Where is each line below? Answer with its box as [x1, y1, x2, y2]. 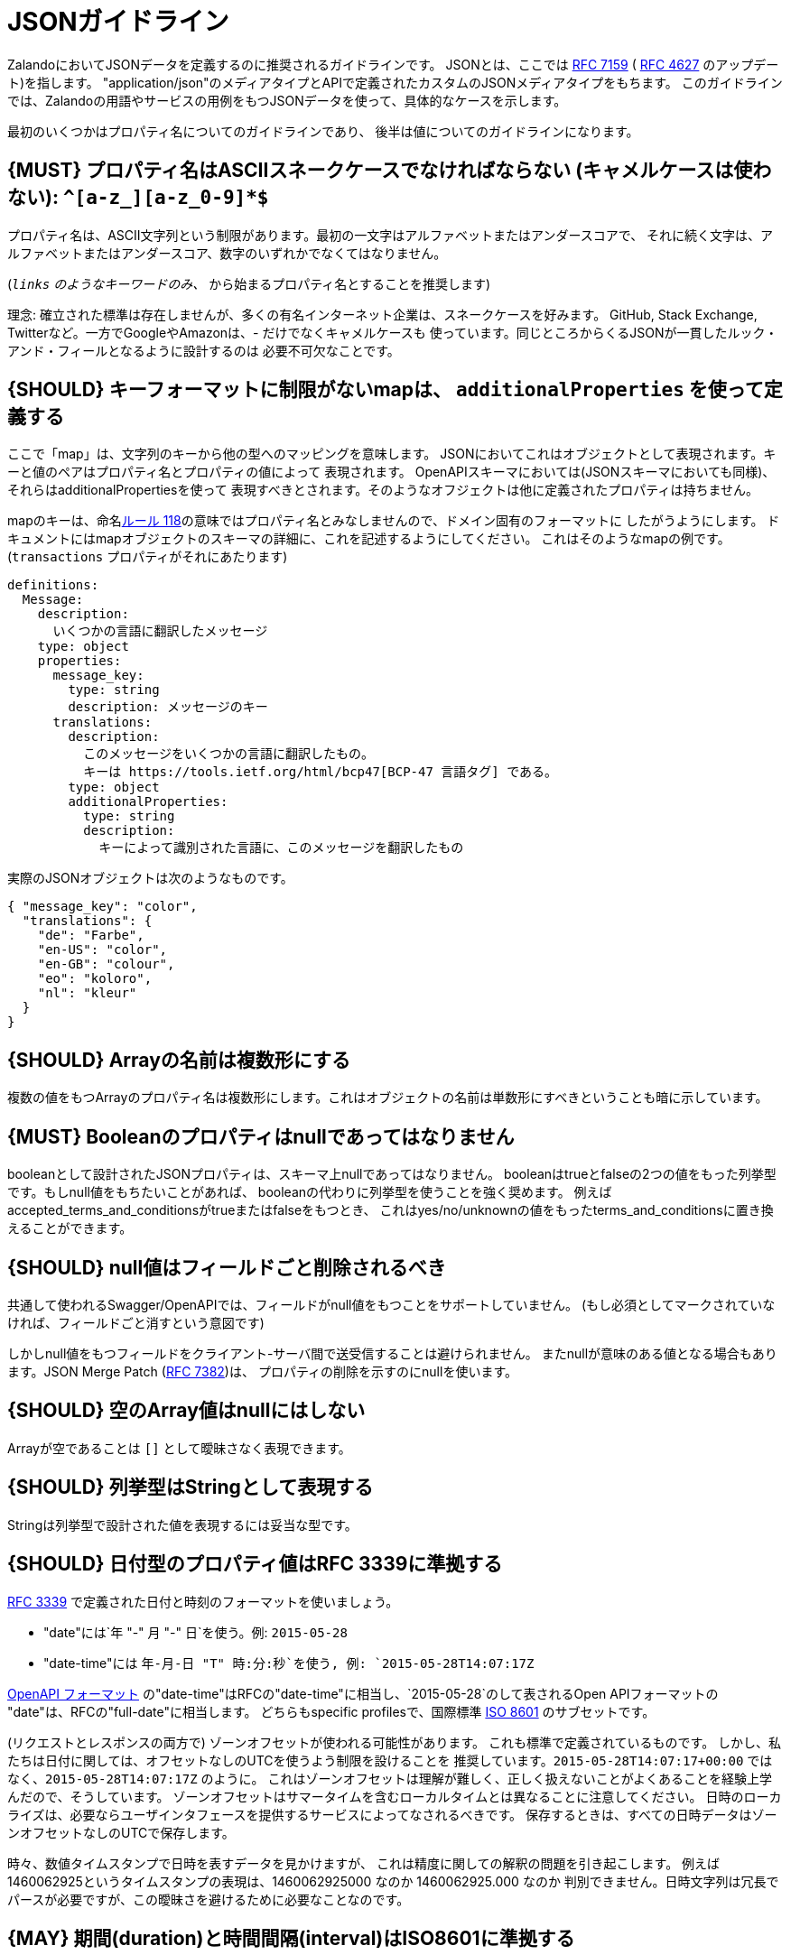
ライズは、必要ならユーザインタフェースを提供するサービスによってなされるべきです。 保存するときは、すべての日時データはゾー [7, 1806, 777, 1822]
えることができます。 [7, 1220, 133, 1237]
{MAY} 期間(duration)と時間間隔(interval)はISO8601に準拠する [7, 1926, 575, 1950]
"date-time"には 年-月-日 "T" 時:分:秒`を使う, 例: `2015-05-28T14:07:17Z [43, 1654, 535, 1671]
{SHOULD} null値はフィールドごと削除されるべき [7, 1255, 446, 1279]
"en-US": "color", [37, 942, 168, 958]
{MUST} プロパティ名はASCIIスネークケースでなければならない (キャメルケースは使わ [7, 159, 772, 182]
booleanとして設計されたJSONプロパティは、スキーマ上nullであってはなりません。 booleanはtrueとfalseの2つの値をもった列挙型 [7, 1166, 777, 1182]
